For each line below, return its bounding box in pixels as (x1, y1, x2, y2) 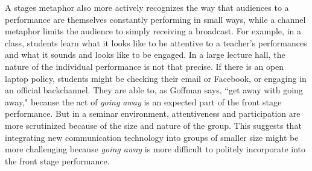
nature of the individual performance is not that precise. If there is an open (5, 60, 284, 72)
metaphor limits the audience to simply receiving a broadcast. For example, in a (5, 25, 301, 37)
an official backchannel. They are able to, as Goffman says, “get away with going (5, 84, 303, 96)
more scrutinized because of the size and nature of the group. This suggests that (5, 119, 302, 131)
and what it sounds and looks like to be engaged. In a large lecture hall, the (5, 48, 285, 61)
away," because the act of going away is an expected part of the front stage (5, 95, 282, 108)
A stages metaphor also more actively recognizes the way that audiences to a (5, 1, 289, 13)
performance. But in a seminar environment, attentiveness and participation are (5, 107, 301, 120)
